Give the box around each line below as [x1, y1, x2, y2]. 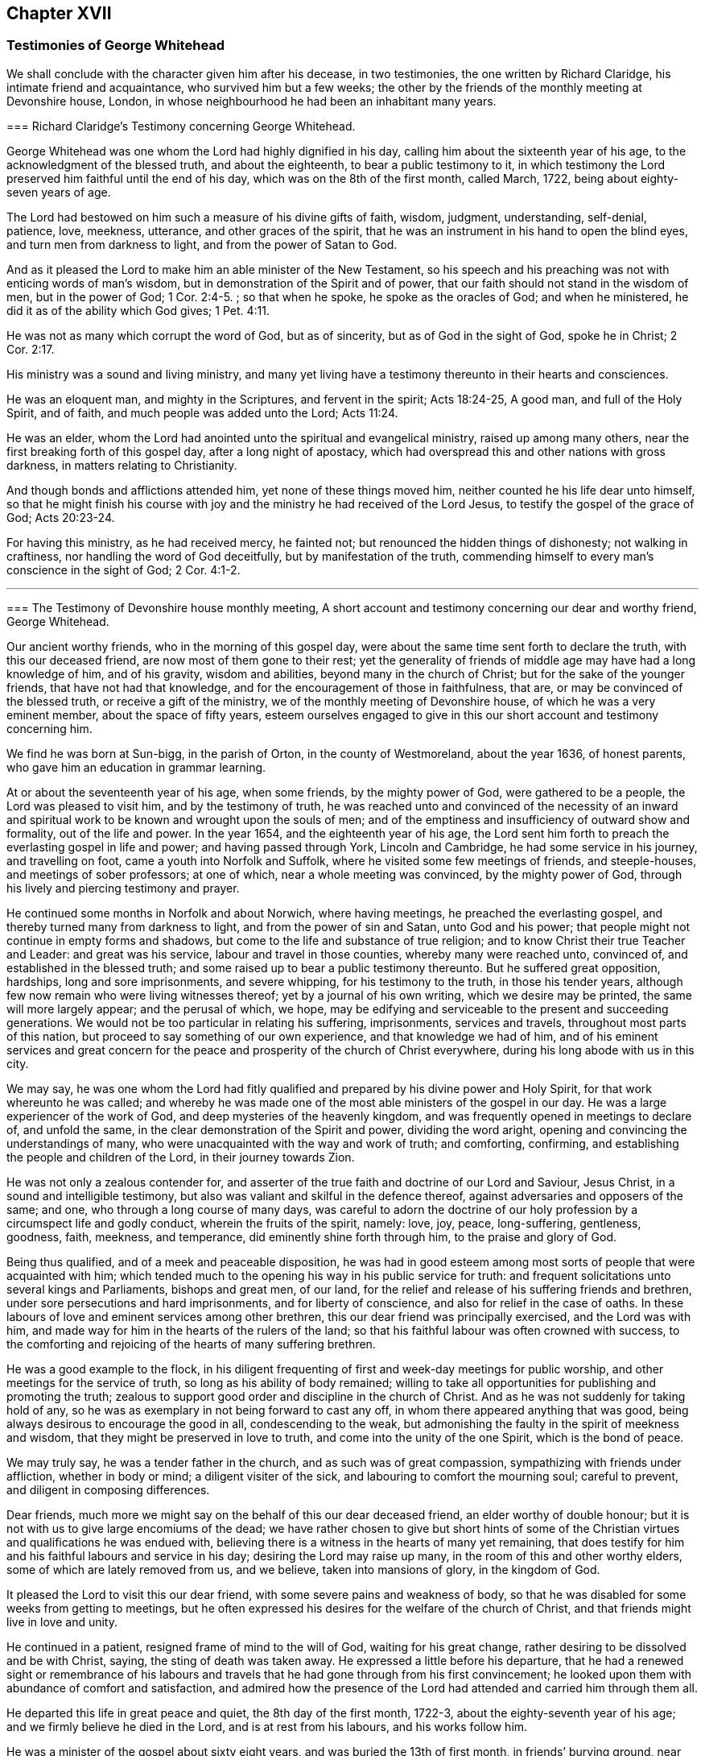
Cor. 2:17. [6, 342, 55, 356]
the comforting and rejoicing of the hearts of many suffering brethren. [6, 1336, 376, 1351]
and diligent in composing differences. [6, 1482, 210, 1497]
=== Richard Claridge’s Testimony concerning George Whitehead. [6, 118, 356, 133]
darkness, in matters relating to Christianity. [6, 458, 237, 472]
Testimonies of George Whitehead [6, 37, 225, 54]
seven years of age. [6, 184, 111, 199]
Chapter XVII [6, 3, 112, 23]
